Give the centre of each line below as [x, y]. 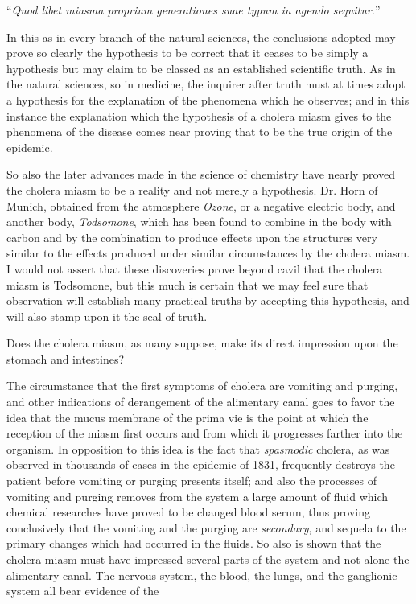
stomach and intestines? [66, 358]
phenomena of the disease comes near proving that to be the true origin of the [200, 131]
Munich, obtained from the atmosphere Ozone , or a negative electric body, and [201, 205]
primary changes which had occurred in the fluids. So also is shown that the [194, 543]
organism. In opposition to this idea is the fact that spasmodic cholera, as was [198, 448]
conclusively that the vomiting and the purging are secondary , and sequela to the [206, 527]
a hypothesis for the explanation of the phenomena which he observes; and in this [208, 99]
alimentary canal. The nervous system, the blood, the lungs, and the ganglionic [202, 575]
